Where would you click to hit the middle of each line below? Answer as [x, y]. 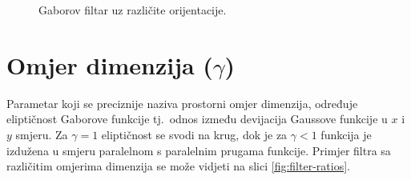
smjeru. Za [42, 134]
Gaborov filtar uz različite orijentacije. [133, 10]
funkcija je [346, 134]
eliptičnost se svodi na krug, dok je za [194, 134]
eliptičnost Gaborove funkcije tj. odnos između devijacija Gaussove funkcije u [197, 119]
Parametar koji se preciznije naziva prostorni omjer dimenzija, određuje [182, 103]
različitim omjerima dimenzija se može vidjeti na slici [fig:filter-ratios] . [178, 166]
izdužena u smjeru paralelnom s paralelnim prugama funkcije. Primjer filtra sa [199, 150]
